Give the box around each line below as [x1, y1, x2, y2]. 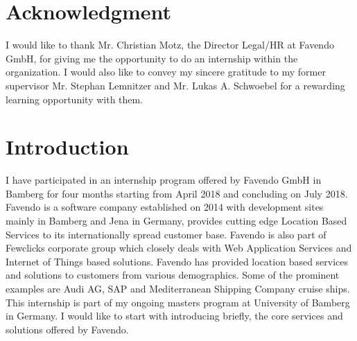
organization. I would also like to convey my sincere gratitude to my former [6, 64, 326, 79]
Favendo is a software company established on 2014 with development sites [6, 200, 324, 214]
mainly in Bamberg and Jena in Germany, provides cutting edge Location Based [6, 213, 347, 227]
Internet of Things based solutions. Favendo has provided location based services [6, 254, 349, 268]
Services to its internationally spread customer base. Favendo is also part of [6, 227, 326, 241]
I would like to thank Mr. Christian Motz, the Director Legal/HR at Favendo [6, 37, 334, 52]
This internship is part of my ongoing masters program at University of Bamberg [6, 295, 350, 309]
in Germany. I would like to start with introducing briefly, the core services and [6, 308, 343, 323]
